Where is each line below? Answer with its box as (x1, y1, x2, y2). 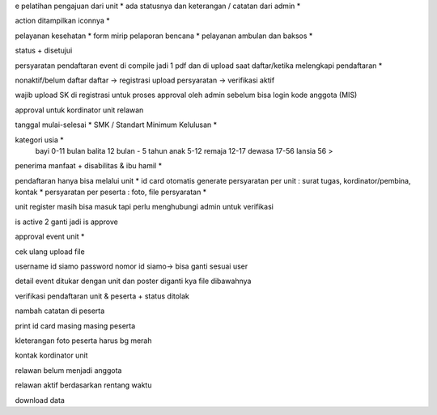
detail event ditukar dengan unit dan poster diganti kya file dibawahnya (15, 276, 252, 286)
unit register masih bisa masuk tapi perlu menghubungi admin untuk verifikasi (15, 202, 274, 212)
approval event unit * (15, 231, 85, 242)
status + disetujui (15, 45, 73, 56)
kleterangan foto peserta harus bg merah (15, 336, 153, 345)
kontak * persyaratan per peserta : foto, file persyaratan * (15, 187, 207, 197)
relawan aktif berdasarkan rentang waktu (15, 380, 152, 390)
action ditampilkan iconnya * (15, 16, 111, 26)
